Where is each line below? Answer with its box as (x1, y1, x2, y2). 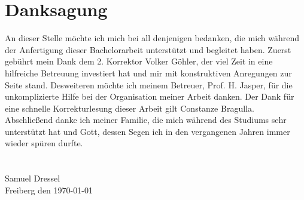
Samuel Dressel (5, 172, 60, 184)
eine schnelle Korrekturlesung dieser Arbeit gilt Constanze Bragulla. (5, 101, 254, 114)
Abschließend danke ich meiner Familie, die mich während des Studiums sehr (5, 113, 287, 126)
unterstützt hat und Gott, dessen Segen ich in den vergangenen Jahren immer (5, 125, 290, 137)
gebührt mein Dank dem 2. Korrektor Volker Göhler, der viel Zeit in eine (5, 55, 273, 67)
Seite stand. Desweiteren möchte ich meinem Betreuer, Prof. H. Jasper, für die (5, 78, 293, 91)
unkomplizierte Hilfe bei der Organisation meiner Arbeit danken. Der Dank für (5, 90, 294, 103)
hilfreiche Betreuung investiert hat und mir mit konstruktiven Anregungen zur (5, 66, 292, 79)
